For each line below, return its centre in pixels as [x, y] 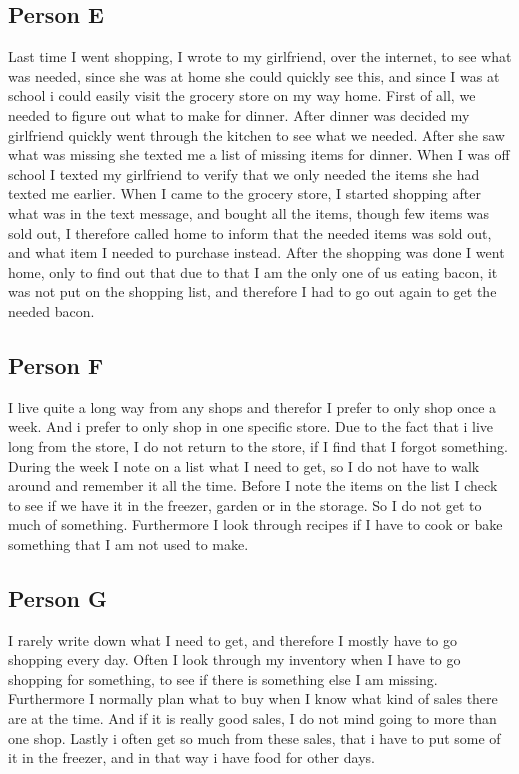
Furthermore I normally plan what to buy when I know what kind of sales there [253, 698]
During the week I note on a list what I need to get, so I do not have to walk [244, 465]
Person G [57, 597]
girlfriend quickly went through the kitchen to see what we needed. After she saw [256, 134]
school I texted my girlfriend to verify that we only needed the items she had [244, 173]
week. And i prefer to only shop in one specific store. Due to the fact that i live [251, 426]
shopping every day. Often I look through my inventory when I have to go [234, 659]
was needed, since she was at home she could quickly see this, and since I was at [254, 75]
